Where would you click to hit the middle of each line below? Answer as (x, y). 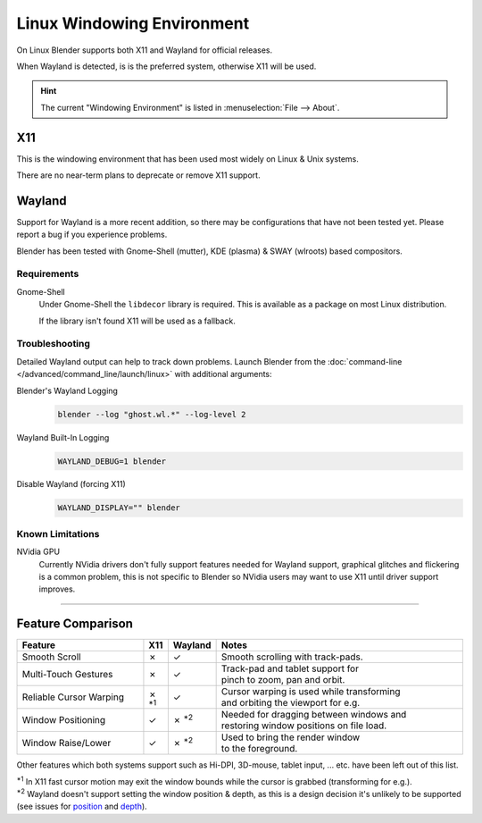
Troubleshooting (54, 344)
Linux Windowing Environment (133, 23)
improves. (57, 589)
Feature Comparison (75, 624)
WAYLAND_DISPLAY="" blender (119, 508)
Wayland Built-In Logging (63, 437)
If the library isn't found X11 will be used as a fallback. (137, 321)
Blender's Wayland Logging (67, 391)
